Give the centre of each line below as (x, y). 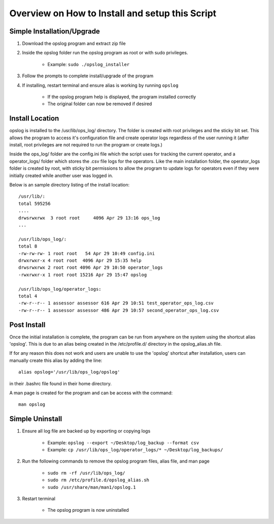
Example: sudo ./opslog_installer (89, 64)
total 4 (28, 296)
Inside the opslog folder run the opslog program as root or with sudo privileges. (105, 53)
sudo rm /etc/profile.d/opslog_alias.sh (98, 480)
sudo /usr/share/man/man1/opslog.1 (92, 487)
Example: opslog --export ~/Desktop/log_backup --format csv (123, 443)
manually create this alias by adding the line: (56, 360)
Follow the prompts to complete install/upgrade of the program (88, 76)
